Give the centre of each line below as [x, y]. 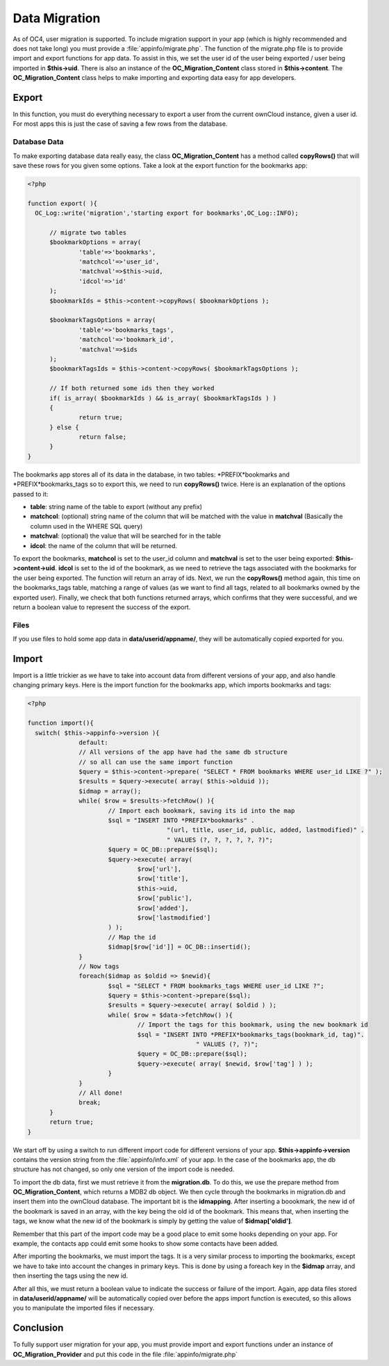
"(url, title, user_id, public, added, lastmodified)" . [265, 830]
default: [94, 742]
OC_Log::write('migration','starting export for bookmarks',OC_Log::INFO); [167, 213]
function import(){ [60, 723]
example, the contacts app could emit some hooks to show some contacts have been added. [146, 1244]
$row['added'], [163, 908]
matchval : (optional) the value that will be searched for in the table [126, 536]
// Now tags [99, 966]
